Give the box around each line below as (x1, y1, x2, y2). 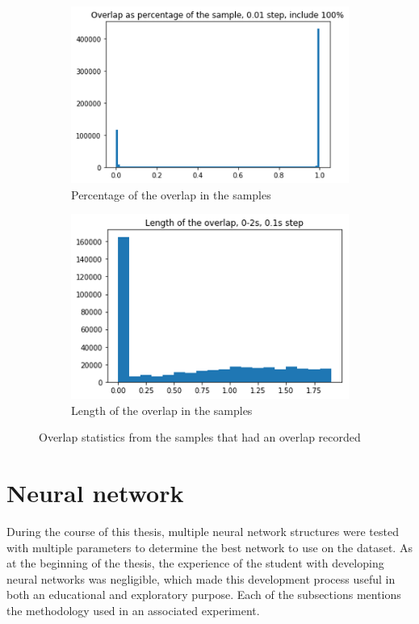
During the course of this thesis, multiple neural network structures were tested (6, 523, 399, 540)
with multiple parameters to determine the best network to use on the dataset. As (6, 538, 413, 555)
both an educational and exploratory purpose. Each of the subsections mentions (6, 586, 401, 603)
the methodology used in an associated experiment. (6, 602, 260, 619)
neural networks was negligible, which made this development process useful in (6, 570, 396, 587)
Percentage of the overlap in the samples (71, 186, 271, 203)
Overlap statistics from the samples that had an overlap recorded (39, 429, 361, 446)
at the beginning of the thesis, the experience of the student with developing (6, 555, 384, 572)
